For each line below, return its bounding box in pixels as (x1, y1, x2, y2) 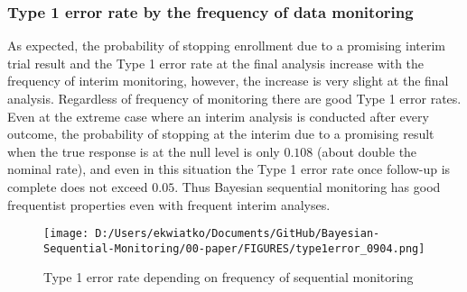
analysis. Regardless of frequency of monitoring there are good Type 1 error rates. (7, 89, 462, 107)
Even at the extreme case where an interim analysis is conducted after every (7, 106, 429, 125)
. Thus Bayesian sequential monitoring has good (174, 177, 441, 196)
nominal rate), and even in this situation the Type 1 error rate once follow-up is (7, 160, 451, 178)
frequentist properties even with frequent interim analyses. (7, 195, 331, 214)
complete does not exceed (7, 177, 148, 196)
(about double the (316, 141, 417, 160)
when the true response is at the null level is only (7, 141, 280, 160)
